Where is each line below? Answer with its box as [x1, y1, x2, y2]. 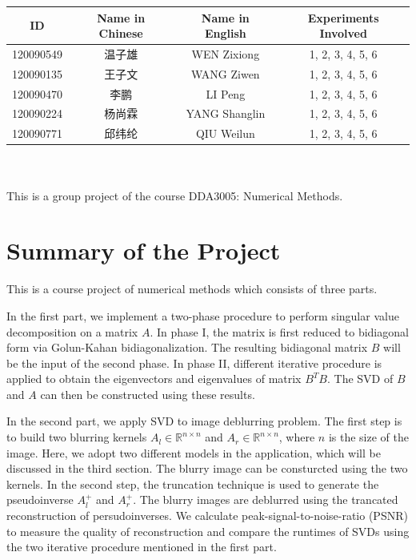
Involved [319, 25, 367, 42]
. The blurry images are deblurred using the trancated [133, 491, 398, 508]
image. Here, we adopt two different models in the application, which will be [6, 444, 381, 461]
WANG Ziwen [191, 65, 260, 82]
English [204, 25, 246, 42]
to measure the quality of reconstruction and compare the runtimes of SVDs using [6, 522, 410, 539]
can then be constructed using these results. [40, 385, 255, 402]
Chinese [98, 25, 143, 42]
